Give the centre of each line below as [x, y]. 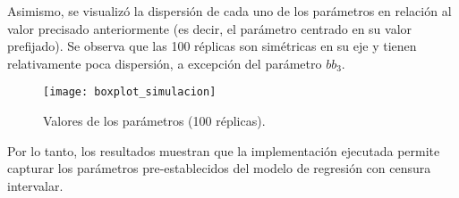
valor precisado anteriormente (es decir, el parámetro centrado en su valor [210, 28]
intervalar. [35, 185]
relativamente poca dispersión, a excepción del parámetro [165, 63]
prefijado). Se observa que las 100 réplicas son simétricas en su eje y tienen [212, 46]
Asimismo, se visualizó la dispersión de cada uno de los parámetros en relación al [229, 11]
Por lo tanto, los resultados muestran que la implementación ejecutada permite [224, 150]
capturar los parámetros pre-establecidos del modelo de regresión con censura [219, 168]
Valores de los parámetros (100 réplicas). [154, 121]
